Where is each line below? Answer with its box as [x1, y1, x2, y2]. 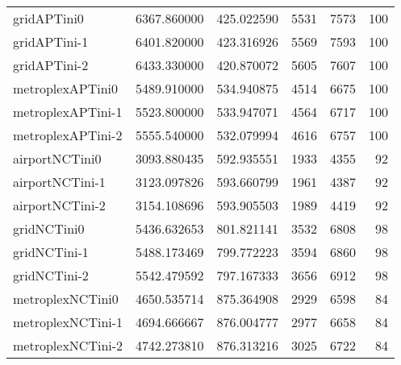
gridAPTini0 [13, 9, 84, 27]
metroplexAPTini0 [13, 79, 119, 97]
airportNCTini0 [13, 149, 102, 168]
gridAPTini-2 [13, 56, 89, 74]
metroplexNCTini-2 [13, 336, 123, 355]
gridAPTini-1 [13, 32, 89, 51]
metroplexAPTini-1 [13, 102, 123, 121]
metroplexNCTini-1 [13, 313, 123, 331]
